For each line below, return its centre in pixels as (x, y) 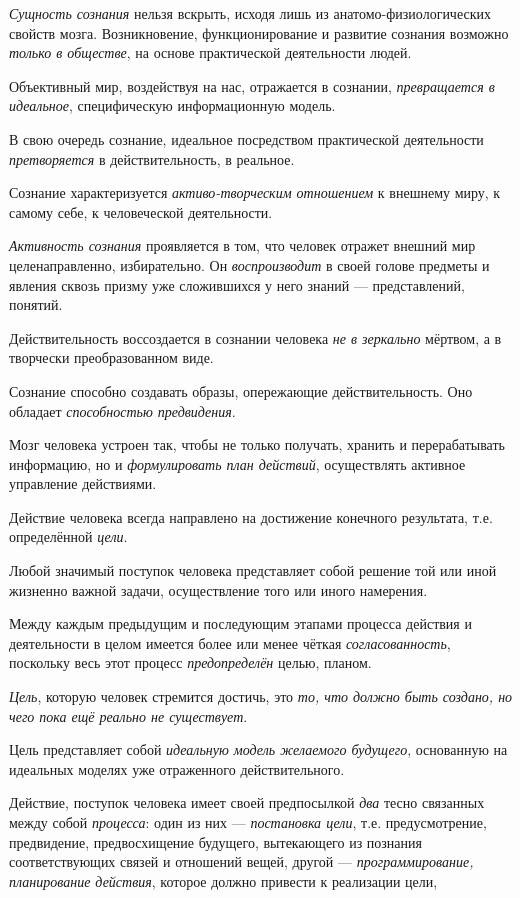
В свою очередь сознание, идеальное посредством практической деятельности (246, 138)
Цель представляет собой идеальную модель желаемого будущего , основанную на (258, 749)
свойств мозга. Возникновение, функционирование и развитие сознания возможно (259, 32)
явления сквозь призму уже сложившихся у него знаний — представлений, (237, 284)
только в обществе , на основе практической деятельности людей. (210, 52)
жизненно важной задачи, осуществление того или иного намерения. (218, 589)
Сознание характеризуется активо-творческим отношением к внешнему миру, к (255, 192)
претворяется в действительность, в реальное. (152, 158)
